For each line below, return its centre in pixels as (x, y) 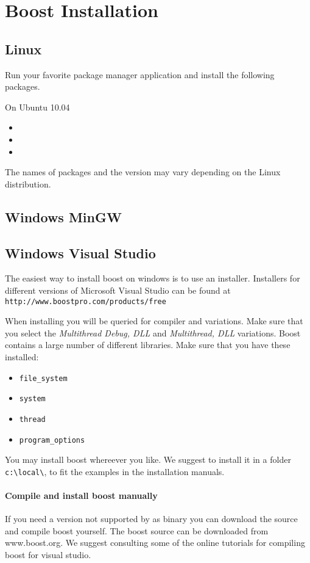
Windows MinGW (63, 216)
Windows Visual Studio (80, 252)
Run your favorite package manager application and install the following (140, 74)
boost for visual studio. (48, 554)
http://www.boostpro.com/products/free (86, 301)
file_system (43, 378)
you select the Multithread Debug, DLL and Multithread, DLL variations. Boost (153, 332)
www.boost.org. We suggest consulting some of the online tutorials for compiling (155, 543)
